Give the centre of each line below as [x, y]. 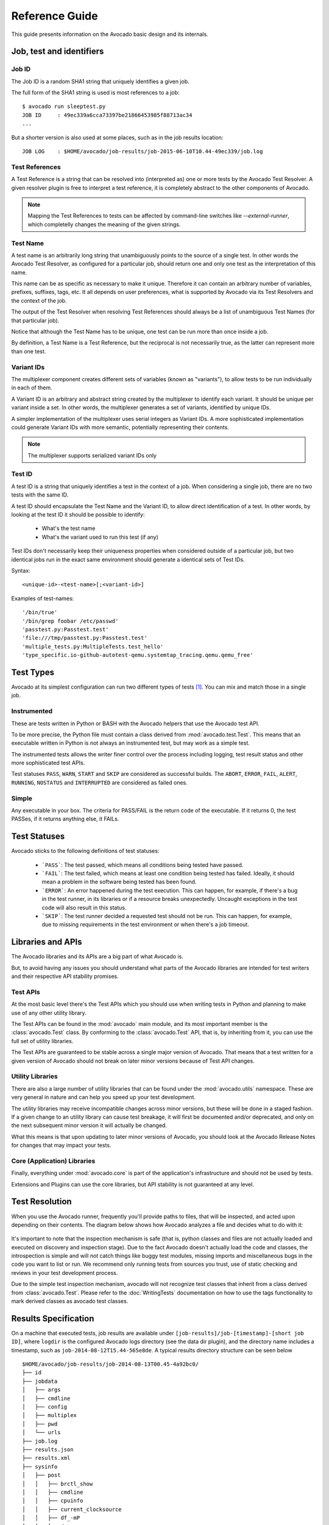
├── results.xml [46, 1458]
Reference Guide [55, 16]
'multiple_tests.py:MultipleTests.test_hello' [93, 646]
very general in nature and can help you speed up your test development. [104, 1097]
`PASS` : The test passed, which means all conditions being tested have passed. [143, 865]
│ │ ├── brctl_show [58, 1484]
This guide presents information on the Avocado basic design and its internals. [110, 34]
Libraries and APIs [47, 942]
